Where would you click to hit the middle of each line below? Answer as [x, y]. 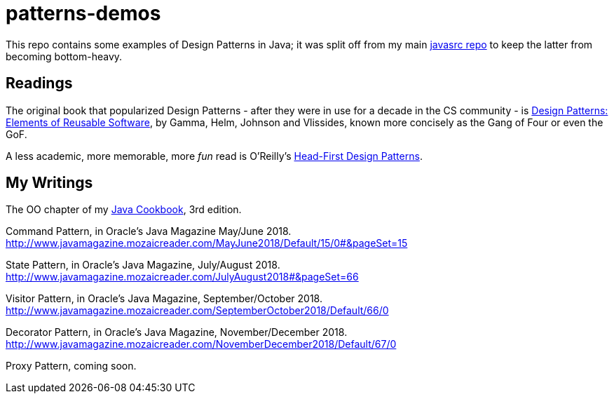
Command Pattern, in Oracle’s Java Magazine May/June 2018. [149, 231]
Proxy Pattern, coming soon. [71, 366]
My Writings [49, 183]
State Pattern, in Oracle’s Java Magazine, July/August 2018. [143, 265]
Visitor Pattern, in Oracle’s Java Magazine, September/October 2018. [164, 299]
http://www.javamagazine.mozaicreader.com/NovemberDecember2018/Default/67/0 [201, 344]
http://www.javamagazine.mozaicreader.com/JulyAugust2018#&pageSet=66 [182, 277]
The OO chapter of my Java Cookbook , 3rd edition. [124, 210]
